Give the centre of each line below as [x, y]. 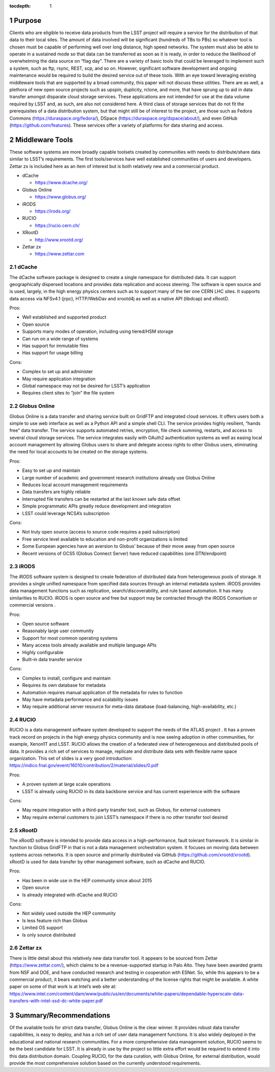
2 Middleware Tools [41, 140]
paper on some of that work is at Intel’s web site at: [63, 986]
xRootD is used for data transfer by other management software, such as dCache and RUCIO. [107, 862]
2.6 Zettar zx [26, 948]
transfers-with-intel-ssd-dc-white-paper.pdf [56, 1001]
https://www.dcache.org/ [61, 183]
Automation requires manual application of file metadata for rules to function [102, 692]
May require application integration [59, 379]
